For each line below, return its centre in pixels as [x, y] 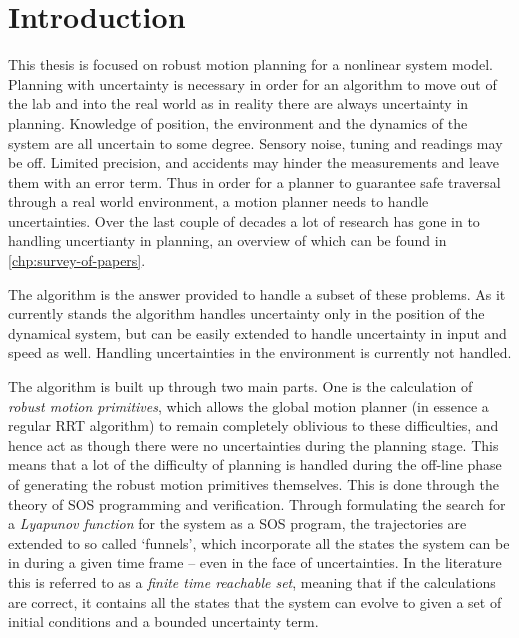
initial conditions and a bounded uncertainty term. [163, 621]
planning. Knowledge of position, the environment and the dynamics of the [238, 122]
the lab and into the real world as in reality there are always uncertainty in [238, 103]
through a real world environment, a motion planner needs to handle [218, 201]
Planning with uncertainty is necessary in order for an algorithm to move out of [252, 83]
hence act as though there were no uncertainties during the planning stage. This [253, 444]
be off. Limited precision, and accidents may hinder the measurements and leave [253, 162]
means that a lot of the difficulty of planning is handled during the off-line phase [255, 464]
